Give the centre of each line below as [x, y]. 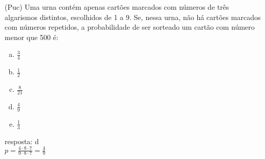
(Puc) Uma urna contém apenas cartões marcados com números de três [117, 7]
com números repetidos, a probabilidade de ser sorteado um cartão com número [130, 27]
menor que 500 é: [32, 37]
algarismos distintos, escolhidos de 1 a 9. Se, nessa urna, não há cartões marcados [133, 17]
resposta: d [22, 141]
